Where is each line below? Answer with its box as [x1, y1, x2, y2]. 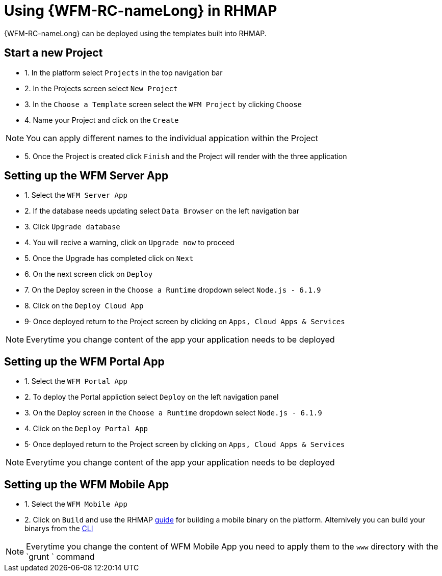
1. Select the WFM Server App [24, 191, 127, 200]
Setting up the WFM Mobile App [4, 478, 169, 491]
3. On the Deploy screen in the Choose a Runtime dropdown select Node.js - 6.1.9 [24, 408, 322, 417]
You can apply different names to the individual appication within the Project [26, 133, 318, 143]
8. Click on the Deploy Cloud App [24, 301, 144, 310]
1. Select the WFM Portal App [24, 377, 127, 386]
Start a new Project [4, 46, 103, 60]
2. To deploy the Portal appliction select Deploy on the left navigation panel [24, 392, 279, 402]
